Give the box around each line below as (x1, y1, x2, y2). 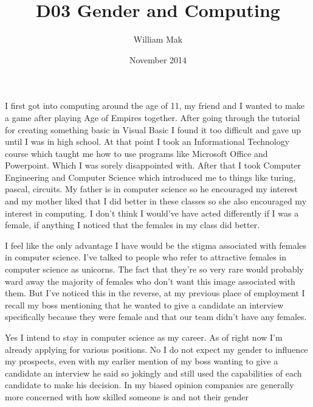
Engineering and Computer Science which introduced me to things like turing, (5, 170, 296, 183)
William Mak (133, 33, 183, 46)
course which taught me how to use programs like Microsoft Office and (5, 147, 268, 159)
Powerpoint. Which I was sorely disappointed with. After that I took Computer (5, 159, 301, 172)
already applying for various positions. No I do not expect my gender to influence (5, 343, 308, 355)
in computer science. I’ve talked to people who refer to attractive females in (5, 251, 287, 263)
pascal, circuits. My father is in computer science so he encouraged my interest (5, 183, 298, 195)
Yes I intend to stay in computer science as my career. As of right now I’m (5, 331, 283, 343)
